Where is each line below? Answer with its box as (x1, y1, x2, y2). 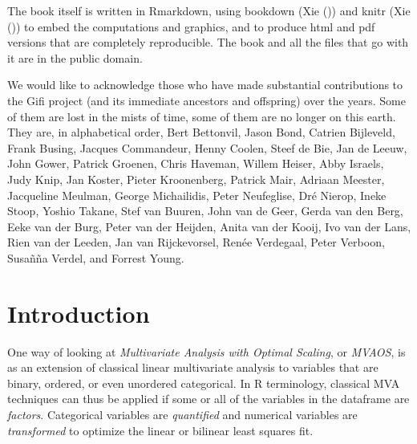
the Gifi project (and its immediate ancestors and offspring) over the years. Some (7, 92, 406, 108)
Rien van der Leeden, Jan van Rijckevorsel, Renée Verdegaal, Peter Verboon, (7, 234, 385, 251)
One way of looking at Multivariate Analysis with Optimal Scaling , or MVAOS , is (7, 343, 406, 360)
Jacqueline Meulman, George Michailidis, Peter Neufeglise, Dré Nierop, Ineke (7, 186, 387, 203)
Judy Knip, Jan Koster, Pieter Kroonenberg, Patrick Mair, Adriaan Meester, (7, 170, 385, 187)
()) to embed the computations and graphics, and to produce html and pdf (7, 18, 375, 35)
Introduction (7, 296, 150, 329)
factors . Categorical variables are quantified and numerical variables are (7, 406, 358, 422)
